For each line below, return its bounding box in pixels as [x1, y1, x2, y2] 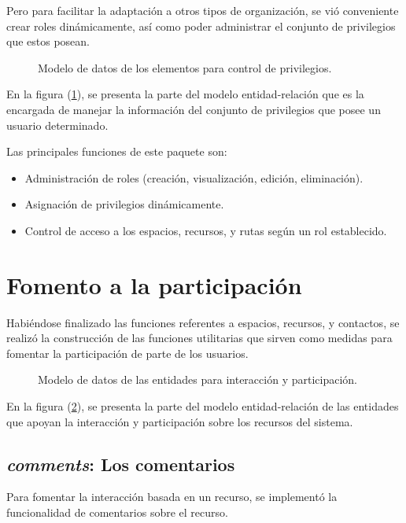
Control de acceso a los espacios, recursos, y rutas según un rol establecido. [24, 222, 387, 238]
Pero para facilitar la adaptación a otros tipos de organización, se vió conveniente [6, 2, 399, 18]
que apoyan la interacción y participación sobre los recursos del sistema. [6, 413, 353, 429]
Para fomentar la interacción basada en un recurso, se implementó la [6, 488, 338, 505]
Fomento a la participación [6, 268, 302, 300]
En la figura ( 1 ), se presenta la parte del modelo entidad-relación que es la [6, 86, 364, 102]
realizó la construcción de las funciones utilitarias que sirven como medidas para [6, 330, 393, 346]
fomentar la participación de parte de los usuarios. [6, 344, 249, 361]
